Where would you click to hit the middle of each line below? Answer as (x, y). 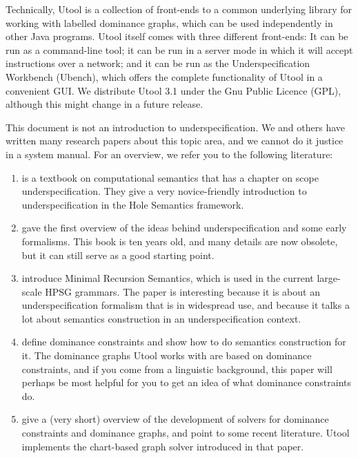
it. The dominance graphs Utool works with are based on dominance (167, 355)
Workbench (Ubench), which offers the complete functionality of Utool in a (164, 76)
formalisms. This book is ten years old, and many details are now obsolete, (180, 241)
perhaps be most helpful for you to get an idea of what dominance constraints (187, 382)
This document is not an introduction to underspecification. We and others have (176, 127)
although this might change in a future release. (105, 104)
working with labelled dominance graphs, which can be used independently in (169, 22)
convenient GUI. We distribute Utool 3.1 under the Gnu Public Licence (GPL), (173, 90)
